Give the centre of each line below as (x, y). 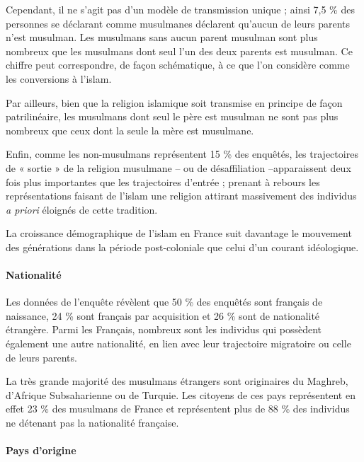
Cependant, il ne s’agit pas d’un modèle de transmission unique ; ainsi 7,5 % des (180, 9)
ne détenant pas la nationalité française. (92, 423)
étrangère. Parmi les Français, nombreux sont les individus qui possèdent (164, 329)
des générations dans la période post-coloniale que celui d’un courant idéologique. (182, 247)
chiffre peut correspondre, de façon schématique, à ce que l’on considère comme (178, 65)
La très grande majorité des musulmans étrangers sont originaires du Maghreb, (177, 381)
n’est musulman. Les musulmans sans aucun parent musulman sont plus (162, 37)
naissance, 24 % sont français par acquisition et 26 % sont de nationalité (163, 315)
